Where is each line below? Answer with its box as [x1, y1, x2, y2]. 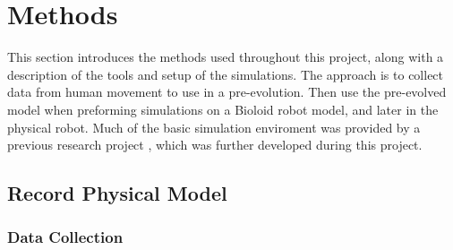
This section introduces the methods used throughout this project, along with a [7, 47, 444, 66]
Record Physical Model [7, 179, 227, 207]
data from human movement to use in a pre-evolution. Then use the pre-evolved [7, 82, 447, 101]
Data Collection [7, 226, 124, 248]
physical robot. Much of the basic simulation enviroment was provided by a [7, 117, 421, 136]
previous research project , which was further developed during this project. [7, 135, 423, 154]
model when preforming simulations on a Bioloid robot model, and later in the [7, 99, 439, 118]
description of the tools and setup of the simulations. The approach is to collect [7, 65, 444, 83]
